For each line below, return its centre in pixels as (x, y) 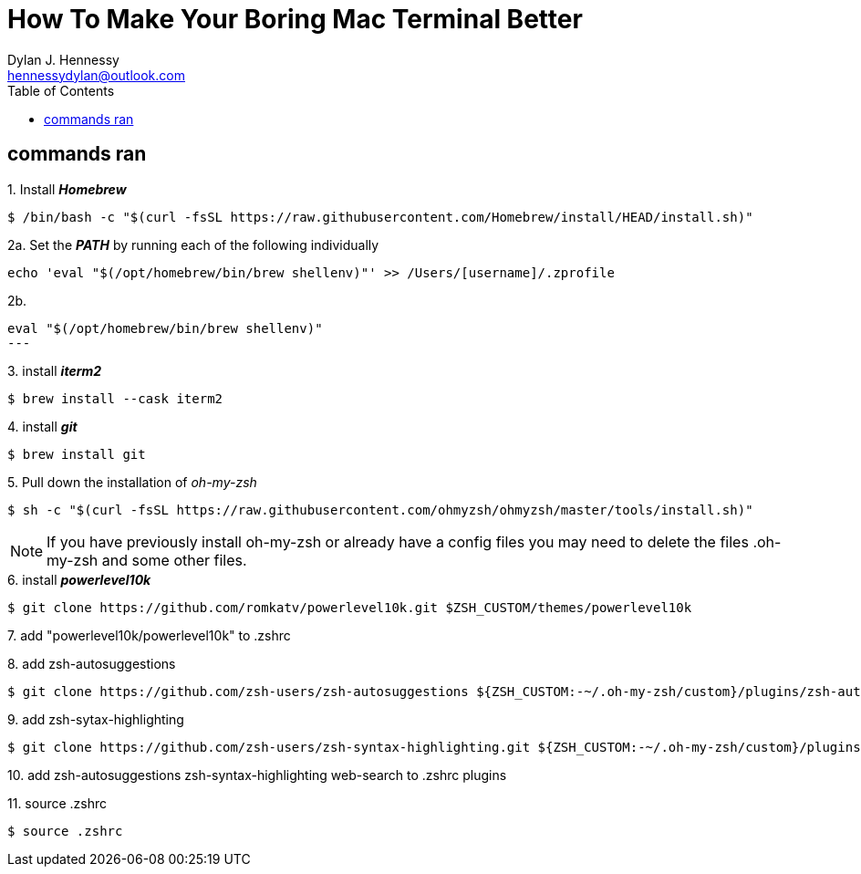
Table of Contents (61, 90)
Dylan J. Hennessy (63, 59)
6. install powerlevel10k (79, 579)
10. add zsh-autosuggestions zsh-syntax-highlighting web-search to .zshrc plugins (257, 775)
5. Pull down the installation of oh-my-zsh (132, 482)
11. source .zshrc (57, 803)
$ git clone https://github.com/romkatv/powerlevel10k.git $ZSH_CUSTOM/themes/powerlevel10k (350, 607)
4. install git (42, 426)
